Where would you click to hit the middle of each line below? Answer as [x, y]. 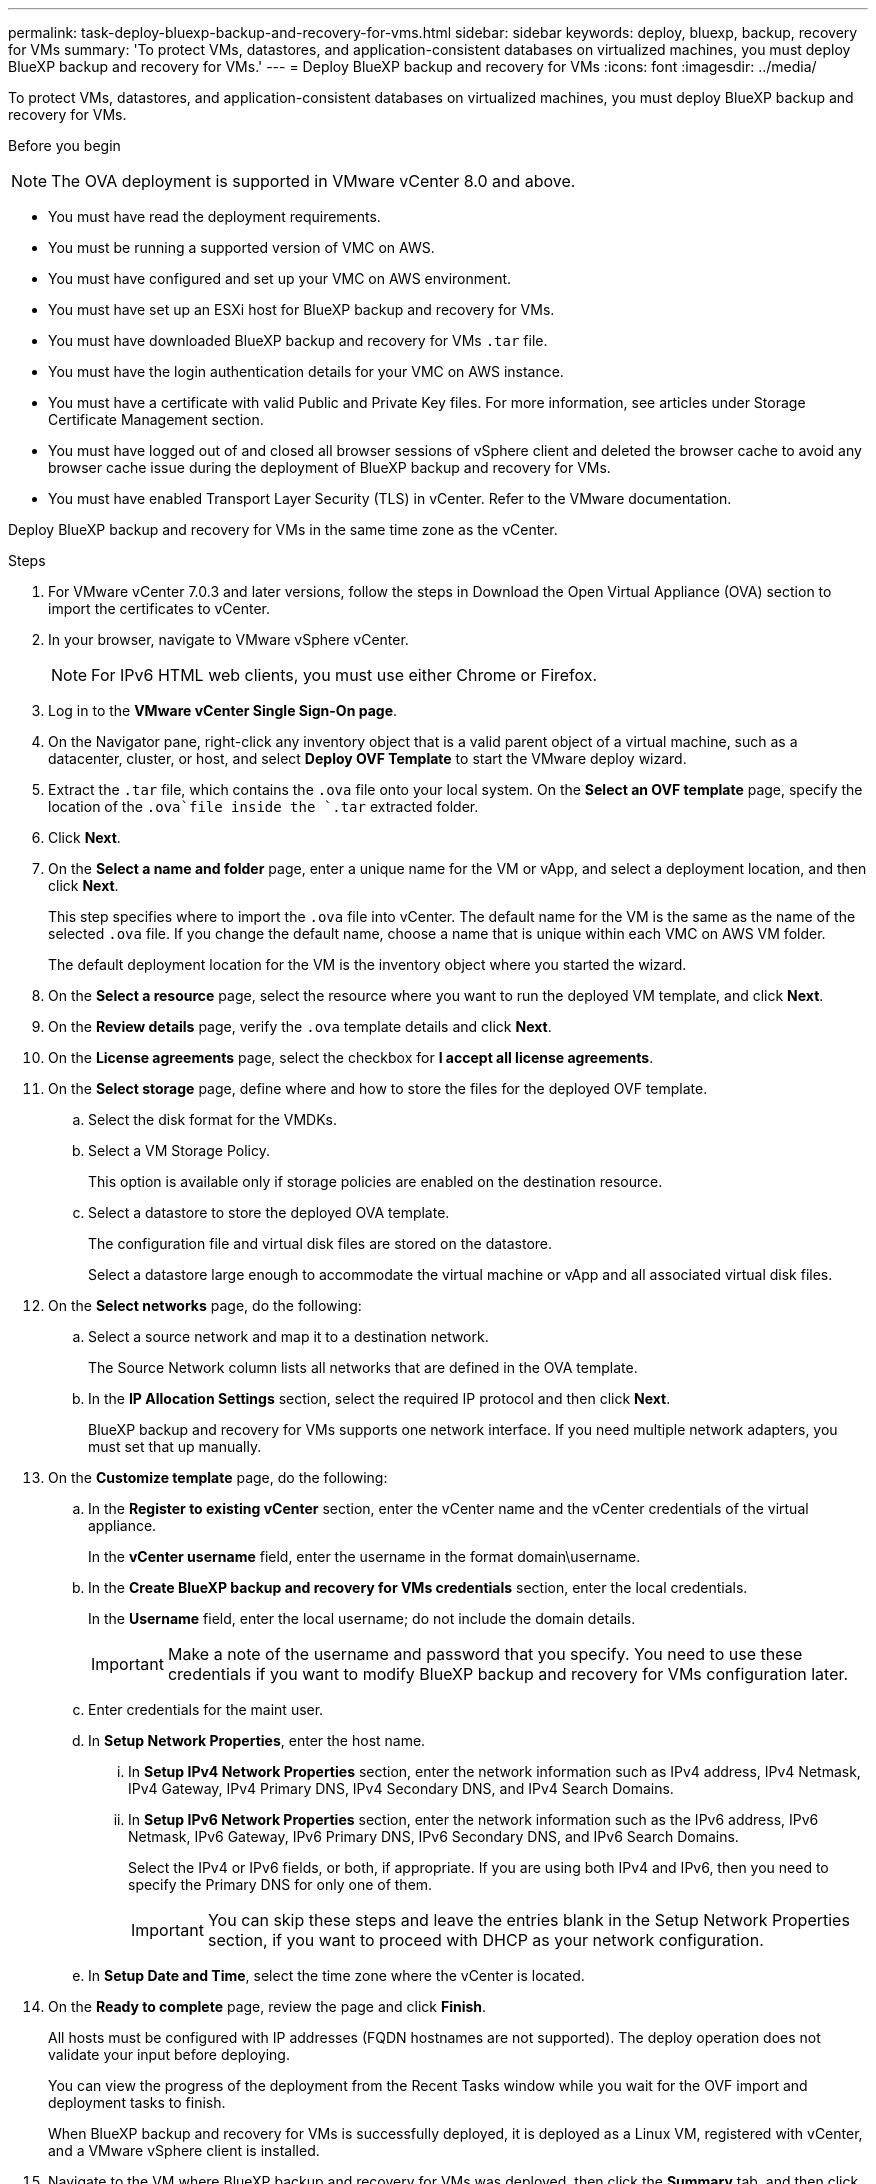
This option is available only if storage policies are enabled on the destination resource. [375, 1181]
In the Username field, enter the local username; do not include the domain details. [362, 1618]
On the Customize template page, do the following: [218, 1477]
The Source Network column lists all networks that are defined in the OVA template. [363, 1367]
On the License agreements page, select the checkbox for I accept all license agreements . [351, 1057]
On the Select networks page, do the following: [205, 1305]
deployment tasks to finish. [137, 2102]
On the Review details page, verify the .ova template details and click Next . [300, 1026]
